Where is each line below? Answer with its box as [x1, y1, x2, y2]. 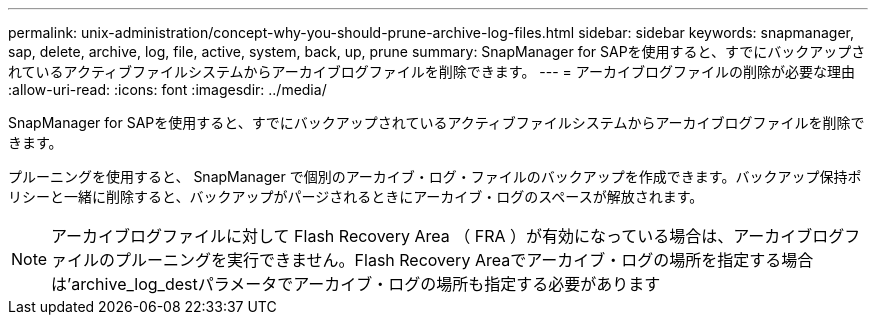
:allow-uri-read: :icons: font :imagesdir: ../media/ [8, 81, 327, 98]
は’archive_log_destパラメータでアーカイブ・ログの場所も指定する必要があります [51, 274, 661, 294]
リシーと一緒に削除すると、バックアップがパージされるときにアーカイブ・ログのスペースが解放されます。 [8, 188, 704, 205]
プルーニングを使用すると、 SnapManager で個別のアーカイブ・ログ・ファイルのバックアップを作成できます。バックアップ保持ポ [8, 168, 862, 185]
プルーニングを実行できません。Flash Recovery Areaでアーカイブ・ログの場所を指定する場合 [115, 250, 814, 270]
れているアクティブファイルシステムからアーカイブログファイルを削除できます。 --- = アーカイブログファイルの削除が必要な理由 [8, 63, 855, 80]
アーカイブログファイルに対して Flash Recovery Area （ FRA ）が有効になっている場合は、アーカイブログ [51, 226, 845, 246]
